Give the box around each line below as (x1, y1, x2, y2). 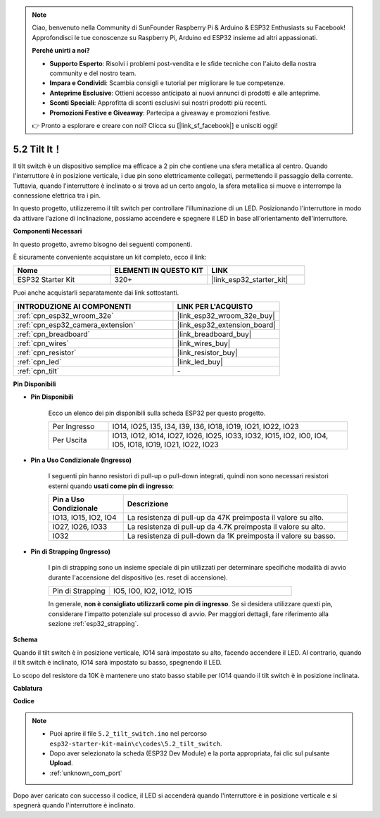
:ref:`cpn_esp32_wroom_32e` (17, 310, 114, 320)
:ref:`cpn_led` (17, 357, 62, 366)
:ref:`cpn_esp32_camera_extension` (17, 320, 136, 330)
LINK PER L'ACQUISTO (177, 301, 253, 311)
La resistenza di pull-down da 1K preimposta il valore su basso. (127, 531, 336, 541)
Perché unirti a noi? (32, 46, 91, 55)
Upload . (49, 759, 73, 767)
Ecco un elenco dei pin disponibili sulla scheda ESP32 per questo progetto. (48, 409, 266, 417)
